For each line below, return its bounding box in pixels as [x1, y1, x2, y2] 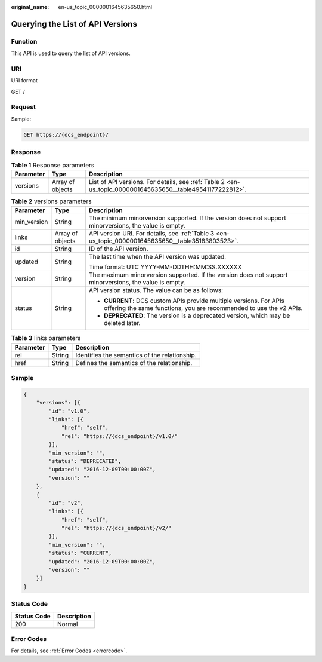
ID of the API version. [88, 245, 148, 253]
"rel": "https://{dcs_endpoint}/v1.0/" [61, 433, 178, 439]
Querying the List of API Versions [11, 19, 137, 29]
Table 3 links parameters [11, 334, 81, 342]
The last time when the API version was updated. [88, 253, 227, 261]
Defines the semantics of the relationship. [75, 358, 193, 367]
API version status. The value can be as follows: [88, 286, 224, 295]
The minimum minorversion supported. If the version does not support [88, 214, 286, 222]
